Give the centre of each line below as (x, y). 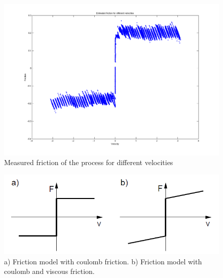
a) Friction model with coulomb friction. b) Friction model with (103, 261)
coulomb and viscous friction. (49, 271)
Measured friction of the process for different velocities (89, 162)
